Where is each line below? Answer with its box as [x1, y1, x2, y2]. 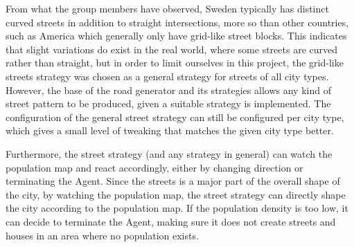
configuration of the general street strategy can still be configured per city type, [6, 109, 344, 124]
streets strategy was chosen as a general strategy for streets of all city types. [6, 68, 329, 83]
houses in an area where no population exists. [6, 228, 199, 242]
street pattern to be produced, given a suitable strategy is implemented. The [6, 96, 331, 111]
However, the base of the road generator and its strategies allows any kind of [6, 82, 331, 97]
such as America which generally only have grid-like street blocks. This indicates [6, 28, 347, 43]
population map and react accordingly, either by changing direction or [6, 160, 303, 174]
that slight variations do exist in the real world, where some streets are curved [6, 42, 338, 56]
